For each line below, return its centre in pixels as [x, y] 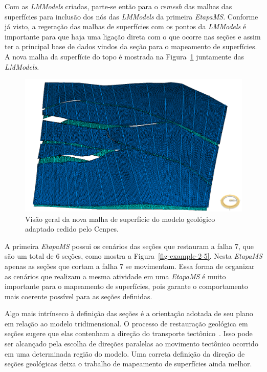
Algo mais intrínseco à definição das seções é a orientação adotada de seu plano [129, 313]
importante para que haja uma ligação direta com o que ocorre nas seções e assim [133, 36]
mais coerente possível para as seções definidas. [79, 296]
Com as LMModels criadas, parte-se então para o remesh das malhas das [118, 6]
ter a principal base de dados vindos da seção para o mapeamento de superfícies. [131, 46]
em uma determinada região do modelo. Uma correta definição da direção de [125, 353]
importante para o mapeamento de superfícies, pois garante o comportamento [126, 286]
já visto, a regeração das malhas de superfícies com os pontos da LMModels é [126, 26]
